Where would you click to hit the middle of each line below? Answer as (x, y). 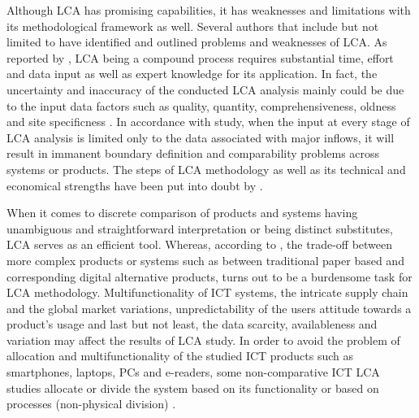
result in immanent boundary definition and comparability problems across (193, 153)
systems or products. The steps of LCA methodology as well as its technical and (206, 169)
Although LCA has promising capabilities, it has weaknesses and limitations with (209, 10)
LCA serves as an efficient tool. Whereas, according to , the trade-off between (200, 244)
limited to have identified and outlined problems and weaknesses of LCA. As (197, 42)
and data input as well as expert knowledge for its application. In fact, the (192, 74)
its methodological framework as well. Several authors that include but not (193, 26)
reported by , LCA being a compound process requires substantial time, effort (200, 57)
